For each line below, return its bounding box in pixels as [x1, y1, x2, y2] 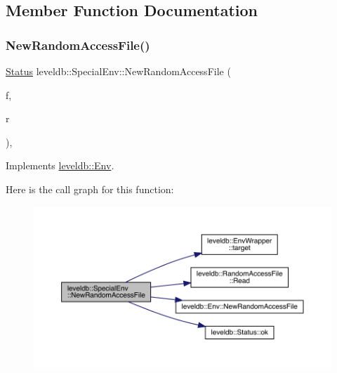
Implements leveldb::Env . [6, 158, 114, 173]
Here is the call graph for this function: [6, 181, 174, 196]
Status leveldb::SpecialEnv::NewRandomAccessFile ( [6, 64, 231, 78]
